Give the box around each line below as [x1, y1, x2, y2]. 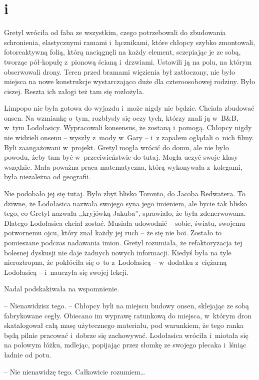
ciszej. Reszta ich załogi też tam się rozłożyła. [4, 86, 144, 96]
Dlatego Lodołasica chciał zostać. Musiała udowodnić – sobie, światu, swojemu [4, 217, 245, 228]
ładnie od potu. [4, 349, 51, 359]
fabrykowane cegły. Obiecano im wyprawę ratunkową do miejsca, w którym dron [4, 310, 251, 320]
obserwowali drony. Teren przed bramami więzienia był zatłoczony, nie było [4, 66, 235, 77]
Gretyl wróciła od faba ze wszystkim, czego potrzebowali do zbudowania [4, 27, 226, 38]
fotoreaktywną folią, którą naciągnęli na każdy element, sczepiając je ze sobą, [4, 47, 241, 57]
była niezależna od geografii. [4, 171, 91, 182]
